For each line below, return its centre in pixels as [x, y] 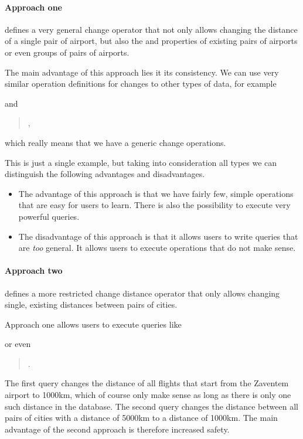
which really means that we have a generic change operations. [115, 142]
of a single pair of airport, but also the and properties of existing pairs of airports [151, 41]
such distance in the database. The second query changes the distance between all [151, 406]
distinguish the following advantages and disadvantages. [105, 174]
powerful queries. [49, 216]
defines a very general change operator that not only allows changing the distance [151, 29]
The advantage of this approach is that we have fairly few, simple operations [156, 193]
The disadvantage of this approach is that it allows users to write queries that [158, 236]
